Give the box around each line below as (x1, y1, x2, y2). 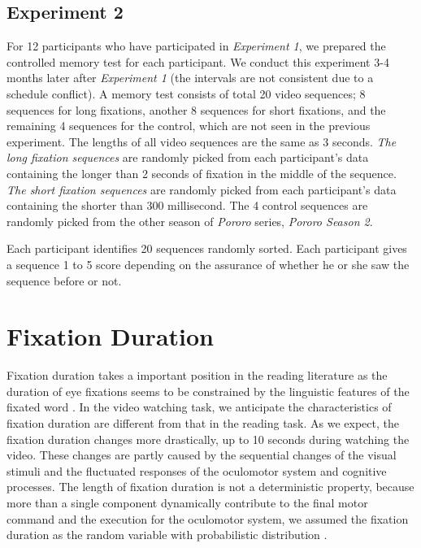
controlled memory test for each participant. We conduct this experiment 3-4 (7, 53, 389, 70)
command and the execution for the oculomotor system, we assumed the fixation (7, 510, 409, 527)
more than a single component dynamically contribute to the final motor (7, 494, 368, 511)
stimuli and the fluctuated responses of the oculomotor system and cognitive (7, 462, 387, 479)
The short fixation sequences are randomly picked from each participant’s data (7, 180, 397, 198)
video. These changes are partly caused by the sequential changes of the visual (7, 446, 397, 463)
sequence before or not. (7, 272, 122, 289)
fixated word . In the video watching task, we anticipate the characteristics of (7, 398, 392, 415)
